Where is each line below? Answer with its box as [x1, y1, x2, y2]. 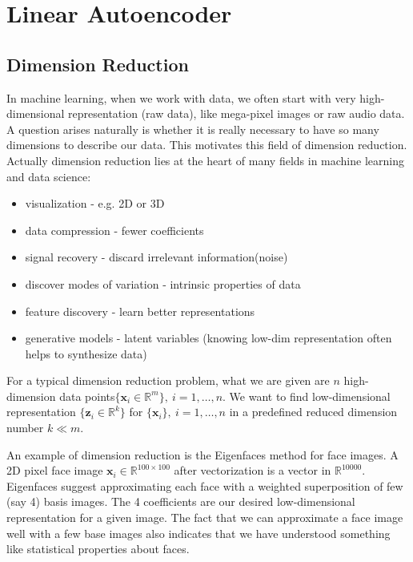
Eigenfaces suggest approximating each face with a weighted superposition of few [6, 477, 403, 494]
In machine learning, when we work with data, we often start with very [6, 89, 356, 106]
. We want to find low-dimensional [223, 387, 391, 404]
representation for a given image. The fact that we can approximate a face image [6, 509, 403, 526]
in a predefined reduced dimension [229, 403, 398, 420]
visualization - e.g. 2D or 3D [25, 195, 165, 212]
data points [59, 387, 115, 404]
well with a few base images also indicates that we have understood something [6, 524, 391, 541]
